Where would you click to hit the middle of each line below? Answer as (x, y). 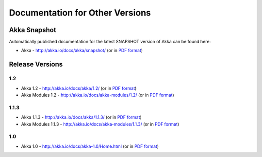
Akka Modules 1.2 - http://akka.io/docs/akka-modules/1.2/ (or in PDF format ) (98, 95)
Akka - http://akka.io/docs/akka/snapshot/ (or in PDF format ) (82, 51)
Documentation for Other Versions (80, 13)
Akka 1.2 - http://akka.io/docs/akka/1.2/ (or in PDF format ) (79, 88)
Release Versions (36, 64)
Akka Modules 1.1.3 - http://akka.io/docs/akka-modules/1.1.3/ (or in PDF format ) (100, 124)
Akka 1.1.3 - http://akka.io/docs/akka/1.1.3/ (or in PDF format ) (81, 117)
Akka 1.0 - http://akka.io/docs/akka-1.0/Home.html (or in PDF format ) (90, 146)
